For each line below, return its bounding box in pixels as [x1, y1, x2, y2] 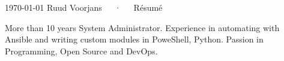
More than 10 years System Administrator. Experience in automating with [5, 21, 280, 33]
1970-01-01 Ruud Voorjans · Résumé [5, 1, 163, 13]
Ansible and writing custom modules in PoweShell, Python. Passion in [5, 33, 264, 45]
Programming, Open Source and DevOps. [5, 44, 158, 57]
